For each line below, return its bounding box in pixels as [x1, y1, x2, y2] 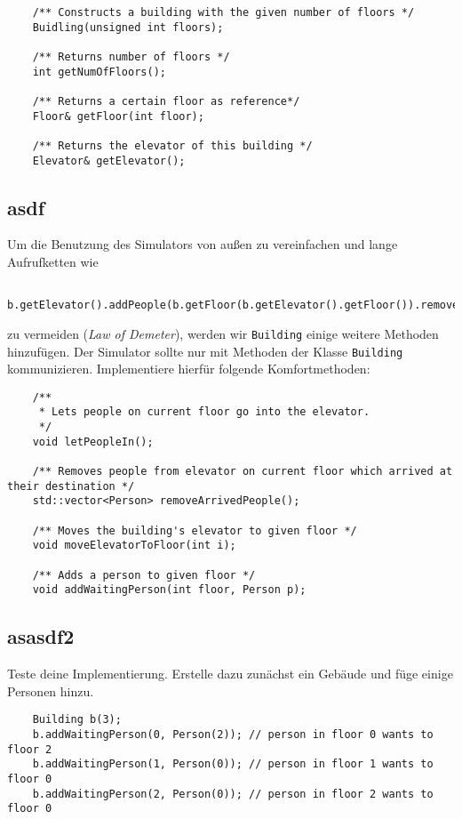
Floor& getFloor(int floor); [32, 109, 204, 123]
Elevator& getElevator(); [32, 154, 186, 167]
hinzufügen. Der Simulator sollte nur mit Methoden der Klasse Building [7, 341, 403, 360]
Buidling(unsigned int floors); [32, 20, 224, 34]
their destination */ [7, 479, 135, 493]
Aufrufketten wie [7, 253, 99, 271]
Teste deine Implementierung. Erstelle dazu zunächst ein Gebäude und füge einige [7, 664, 453, 683]
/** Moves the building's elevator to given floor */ [32, 524, 357, 537]
